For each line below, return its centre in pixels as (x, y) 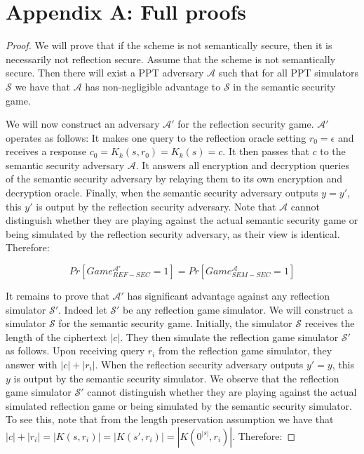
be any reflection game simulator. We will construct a (238, 309)
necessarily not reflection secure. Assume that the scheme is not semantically (171, 59)
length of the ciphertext (56, 336)
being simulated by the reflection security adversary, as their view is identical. (173, 233)
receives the (330, 323)
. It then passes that (266, 151)
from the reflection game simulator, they (245, 350)
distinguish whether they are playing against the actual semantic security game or (182, 220)
